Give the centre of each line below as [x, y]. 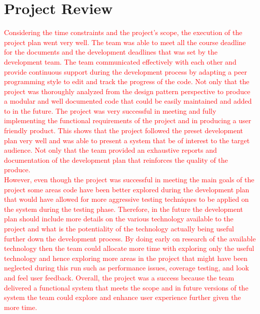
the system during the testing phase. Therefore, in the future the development [124, 209]
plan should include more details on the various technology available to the [119, 219]
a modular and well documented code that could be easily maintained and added [128, 101]
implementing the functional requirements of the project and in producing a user [128, 120]
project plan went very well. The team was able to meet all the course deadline [125, 42]
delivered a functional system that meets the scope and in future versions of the [126, 287]
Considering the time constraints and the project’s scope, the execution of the [123, 32]
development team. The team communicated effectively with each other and [120, 61]
